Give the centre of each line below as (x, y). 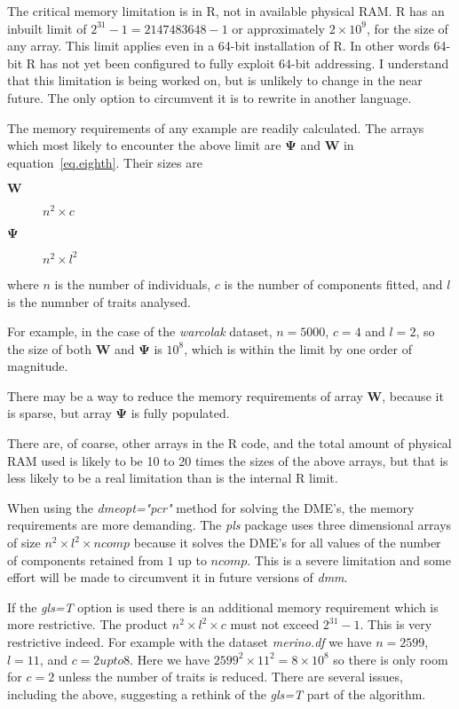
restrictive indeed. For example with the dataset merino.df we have (190, 642)
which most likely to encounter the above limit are (144, 145)
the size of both (49, 348)
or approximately (278, 28)
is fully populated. (180, 413)
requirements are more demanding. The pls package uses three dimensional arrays (229, 525)
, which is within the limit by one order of (298, 348)
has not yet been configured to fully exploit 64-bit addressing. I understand (244, 63)
